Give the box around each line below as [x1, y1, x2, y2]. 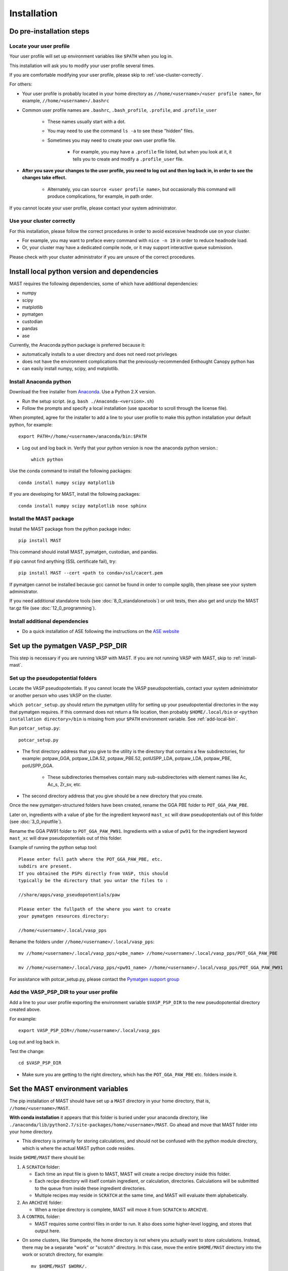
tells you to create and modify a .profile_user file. [73, 156, 184, 162]
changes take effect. [22, 174, 67, 180]
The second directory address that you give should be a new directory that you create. [22, 793, 203, 799]
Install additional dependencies [9, 618, 89, 625]
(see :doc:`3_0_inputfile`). [9, 819, 63, 825]
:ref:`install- [232, 655, 257, 661]
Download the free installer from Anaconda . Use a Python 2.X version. [9, 389, 156, 395]
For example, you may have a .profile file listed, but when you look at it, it [73, 149, 232, 155]
